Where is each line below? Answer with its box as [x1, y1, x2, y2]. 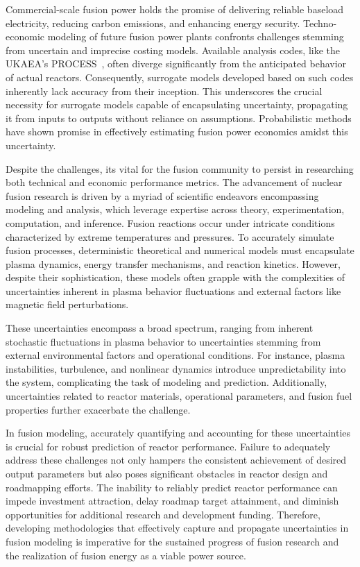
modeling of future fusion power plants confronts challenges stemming [47, 29, 344, 44]
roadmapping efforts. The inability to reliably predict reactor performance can [6, 480, 338, 494]
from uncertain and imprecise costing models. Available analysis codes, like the [6, 42, 341, 57]
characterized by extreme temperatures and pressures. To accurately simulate [6, 229, 334, 244]
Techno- [303, 15, 337, 30]
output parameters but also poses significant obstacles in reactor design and [6, 466, 328, 480]
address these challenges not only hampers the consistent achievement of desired [6, 452, 347, 467]
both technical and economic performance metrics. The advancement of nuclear [6, 175, 343, 189]
